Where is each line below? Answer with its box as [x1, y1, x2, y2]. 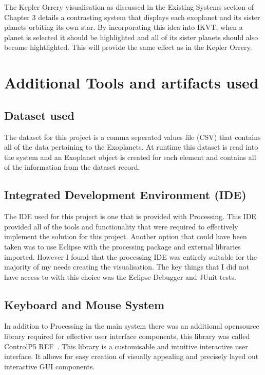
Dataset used [4, 107, 74, 123]
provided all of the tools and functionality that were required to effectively [4, 221, 238, 231]
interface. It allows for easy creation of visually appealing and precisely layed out [4, 351, 259, 362]
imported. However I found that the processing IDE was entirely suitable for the [4, 251, 257, 262]
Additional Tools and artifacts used [4, 72, 259, 93]
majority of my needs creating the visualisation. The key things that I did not [4, 261, 250, 272]
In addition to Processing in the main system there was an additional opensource [4, 320, 259, 331]
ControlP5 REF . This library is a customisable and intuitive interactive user [4, 341, 248, 351]
